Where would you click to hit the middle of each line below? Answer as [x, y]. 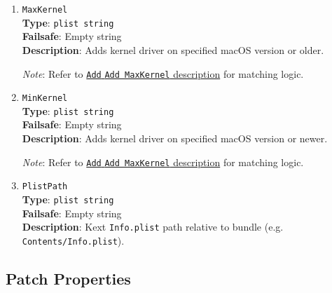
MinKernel [45, 98]
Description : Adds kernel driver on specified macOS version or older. [173, 49]
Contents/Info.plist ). [73, 240]
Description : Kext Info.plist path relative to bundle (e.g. [153, 227]
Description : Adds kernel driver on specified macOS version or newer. [175, 138]
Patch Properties [68, 278]
